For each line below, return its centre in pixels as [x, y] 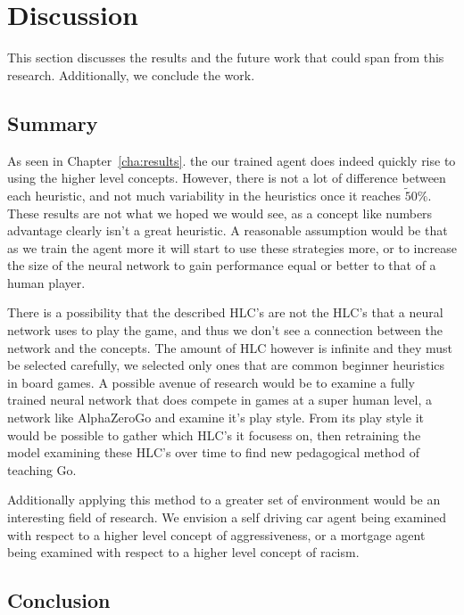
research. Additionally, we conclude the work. [131, 74]
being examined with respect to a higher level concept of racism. [183, 552]
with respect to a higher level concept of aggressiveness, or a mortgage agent [216, 534]
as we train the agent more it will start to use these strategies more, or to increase [232, 247]
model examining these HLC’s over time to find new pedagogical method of [213, 452]
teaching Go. [42, 469]
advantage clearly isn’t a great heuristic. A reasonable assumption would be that [228, 230]
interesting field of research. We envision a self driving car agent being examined [227, 517]
